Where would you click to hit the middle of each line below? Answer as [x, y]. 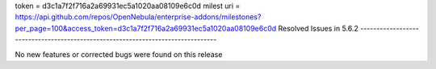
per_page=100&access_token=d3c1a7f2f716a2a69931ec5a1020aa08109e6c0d [146, 28]
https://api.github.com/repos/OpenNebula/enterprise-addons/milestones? [138, 17]
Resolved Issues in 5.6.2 [319, 28]
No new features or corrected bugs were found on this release [119, 54]
